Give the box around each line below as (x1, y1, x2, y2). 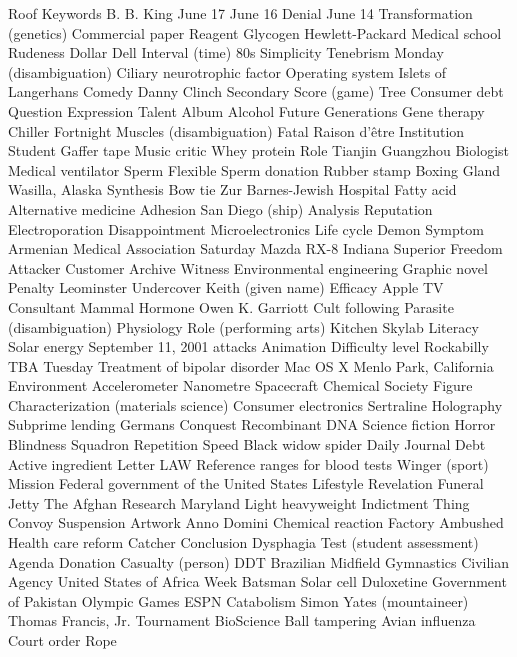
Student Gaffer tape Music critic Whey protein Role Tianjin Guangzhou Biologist (8, 140, 510, 161)
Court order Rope (8, 630, 117, 650)
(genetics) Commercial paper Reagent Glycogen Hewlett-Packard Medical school (8, 22, 502, 43)
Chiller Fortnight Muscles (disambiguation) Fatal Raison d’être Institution (8, 120, 465, 141)
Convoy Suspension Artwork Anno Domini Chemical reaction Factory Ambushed (8, 512, 504, 533)
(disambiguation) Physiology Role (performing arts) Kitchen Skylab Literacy (8, 316, 479, 337)
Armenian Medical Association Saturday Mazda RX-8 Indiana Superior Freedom (8, 238, 503, 259)
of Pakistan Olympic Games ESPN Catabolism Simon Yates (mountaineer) (8, 590, 469, 611)
